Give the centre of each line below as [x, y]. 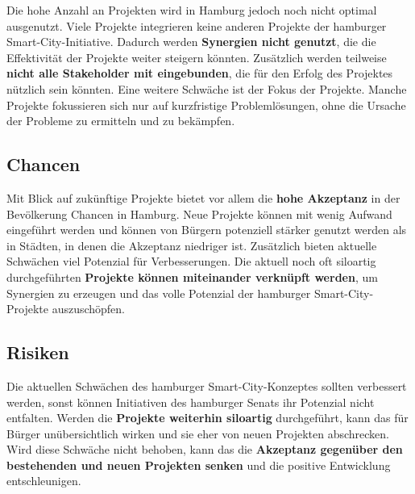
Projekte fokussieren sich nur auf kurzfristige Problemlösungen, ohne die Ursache [206, 105]
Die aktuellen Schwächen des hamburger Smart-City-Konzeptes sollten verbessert [207, 385]
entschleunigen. [44, 481]
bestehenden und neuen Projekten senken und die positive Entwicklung [199, 465]
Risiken [38, 352]
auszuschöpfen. [89, 309]
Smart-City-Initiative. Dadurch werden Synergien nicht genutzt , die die [191, 42]
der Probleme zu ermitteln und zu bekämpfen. [121, 121]
